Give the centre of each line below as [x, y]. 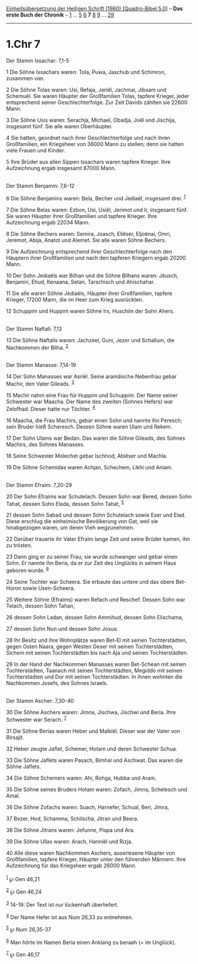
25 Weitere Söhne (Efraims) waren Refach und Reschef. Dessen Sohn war [96, 599]
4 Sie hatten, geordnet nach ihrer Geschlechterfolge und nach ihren [88, 138]
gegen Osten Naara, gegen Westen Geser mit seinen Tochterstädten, [90, 646]
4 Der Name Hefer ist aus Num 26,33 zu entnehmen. [70, 917]
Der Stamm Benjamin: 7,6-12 [40, 186]
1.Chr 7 [23, 44]
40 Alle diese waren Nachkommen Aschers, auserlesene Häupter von [91, 853]
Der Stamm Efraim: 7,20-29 [39, 485]
